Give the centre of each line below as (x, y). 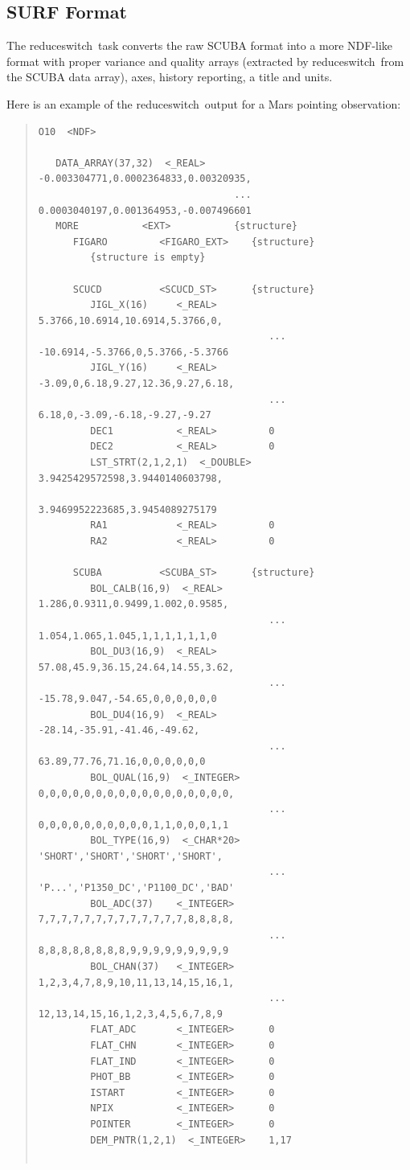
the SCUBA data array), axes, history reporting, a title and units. (170, 77)
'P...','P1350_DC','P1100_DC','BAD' (136, 888)
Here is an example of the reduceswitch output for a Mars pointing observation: (204, 103)
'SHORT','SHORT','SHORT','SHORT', (130, 856)
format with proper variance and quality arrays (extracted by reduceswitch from (205, 61)
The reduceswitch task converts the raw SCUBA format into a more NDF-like (200, 45)
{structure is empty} (148, 258)
